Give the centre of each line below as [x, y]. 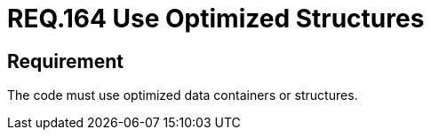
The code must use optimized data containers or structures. [183, 95]
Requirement [66, 61]
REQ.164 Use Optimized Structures [216, 19]
